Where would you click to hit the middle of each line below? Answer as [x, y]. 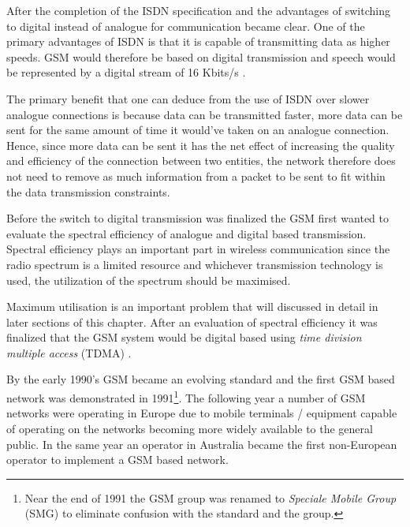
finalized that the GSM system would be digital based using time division [184, 337]
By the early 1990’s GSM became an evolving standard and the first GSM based [201, 379]
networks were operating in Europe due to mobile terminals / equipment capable [202, 413]
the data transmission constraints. [88, 191]
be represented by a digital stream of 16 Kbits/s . [126, 72]
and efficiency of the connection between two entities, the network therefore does [201, 161]
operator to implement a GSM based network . [117, 460]
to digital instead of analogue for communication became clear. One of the [186, 26]
